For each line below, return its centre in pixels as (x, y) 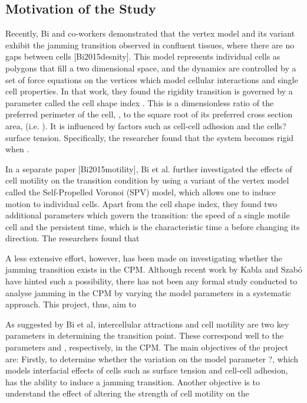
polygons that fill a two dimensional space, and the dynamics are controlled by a (151, 68)
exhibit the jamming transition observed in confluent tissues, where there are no (150, 45)
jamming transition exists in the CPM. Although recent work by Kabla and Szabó (154, 269)
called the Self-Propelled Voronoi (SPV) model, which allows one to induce (141, 191)
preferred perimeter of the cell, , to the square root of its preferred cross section (149, 114)
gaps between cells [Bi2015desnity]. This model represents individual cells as (143, 56)
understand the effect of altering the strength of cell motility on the (127, 393)
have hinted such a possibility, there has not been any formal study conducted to (151, 281)
